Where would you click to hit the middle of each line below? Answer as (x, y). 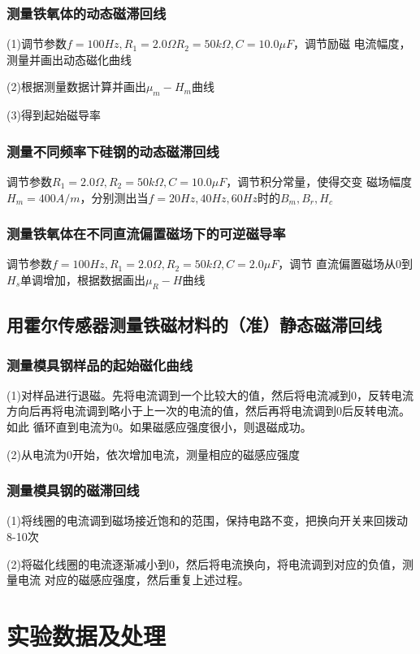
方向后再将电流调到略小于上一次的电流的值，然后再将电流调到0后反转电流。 (208, 411)
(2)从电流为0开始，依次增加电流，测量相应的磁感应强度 (153, 454)
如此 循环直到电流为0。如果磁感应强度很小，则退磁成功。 (159, 427)
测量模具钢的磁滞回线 (73, 490)
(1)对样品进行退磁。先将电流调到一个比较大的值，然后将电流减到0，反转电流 (210, 394)
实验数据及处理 (87, 635)
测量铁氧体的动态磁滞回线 (87, 13)
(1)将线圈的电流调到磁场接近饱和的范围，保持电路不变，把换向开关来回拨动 (207, 520)
